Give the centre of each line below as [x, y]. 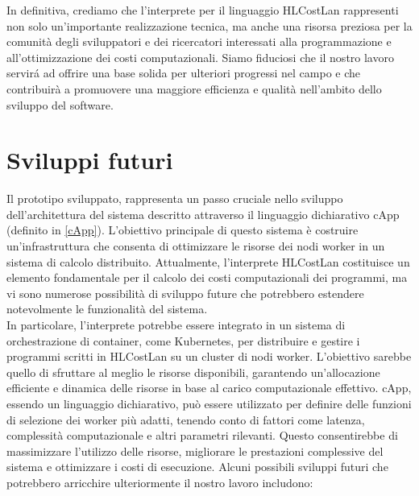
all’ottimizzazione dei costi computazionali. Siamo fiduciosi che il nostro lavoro [200, 57]
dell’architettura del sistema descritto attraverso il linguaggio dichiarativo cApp [203, 214]
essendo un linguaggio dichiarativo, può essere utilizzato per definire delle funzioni [209, 403]
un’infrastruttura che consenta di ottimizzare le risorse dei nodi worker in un [196, 246]
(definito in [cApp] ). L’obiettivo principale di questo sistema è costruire [183, 230]
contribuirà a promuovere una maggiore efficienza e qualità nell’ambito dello [194, 88]
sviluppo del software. [60, 104]
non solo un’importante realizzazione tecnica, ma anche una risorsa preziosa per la [209, 25]
